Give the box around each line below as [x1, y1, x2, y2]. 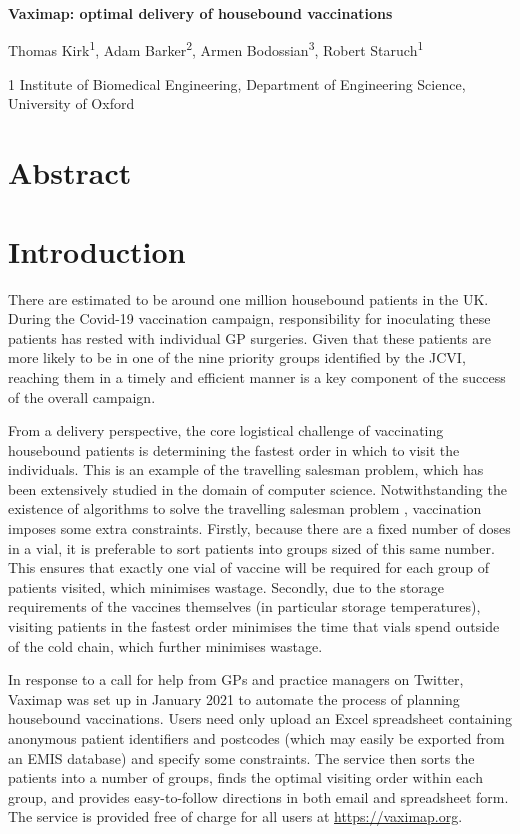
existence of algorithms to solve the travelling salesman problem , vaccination [8, 498, 482, 519]
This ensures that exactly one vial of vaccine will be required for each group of [8, 557, 490, 578]
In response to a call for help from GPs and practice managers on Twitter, [8, 669, 464, 690]
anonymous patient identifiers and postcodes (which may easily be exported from [8, 728, 505, 748]
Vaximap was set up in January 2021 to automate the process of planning [8, 688, 460, 709]
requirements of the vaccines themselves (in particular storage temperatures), [8, 596, 481, 617]
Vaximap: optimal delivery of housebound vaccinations [8, 3, 393, 23]
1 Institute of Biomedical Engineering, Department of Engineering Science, [8, 73, 466, 94]
